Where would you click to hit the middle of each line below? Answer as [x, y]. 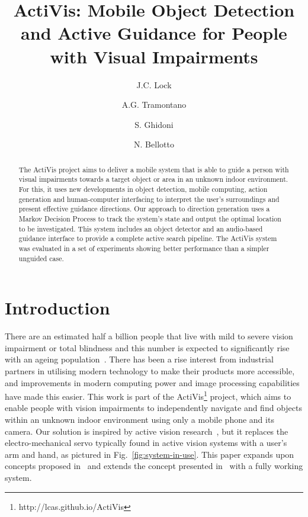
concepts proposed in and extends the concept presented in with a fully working [154, 466]
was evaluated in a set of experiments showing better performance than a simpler [144, 248]
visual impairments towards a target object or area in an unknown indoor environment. [153, 179]
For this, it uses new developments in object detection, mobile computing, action [143, 189]
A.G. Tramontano [154, 105]
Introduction [57, 308]
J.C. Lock [154, 84]
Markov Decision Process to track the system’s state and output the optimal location [150, 218]
